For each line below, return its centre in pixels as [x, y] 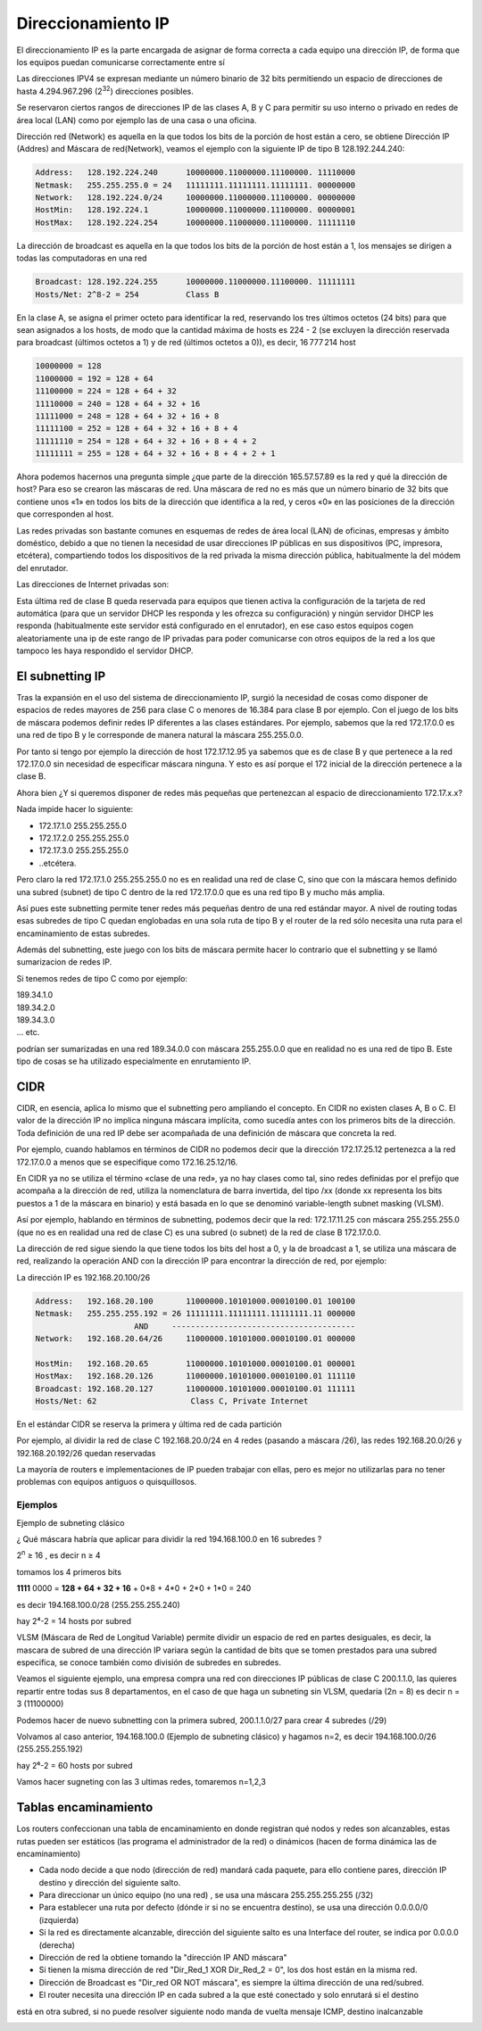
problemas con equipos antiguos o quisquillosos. [107, 1482]
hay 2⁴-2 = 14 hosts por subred [74, 1621]
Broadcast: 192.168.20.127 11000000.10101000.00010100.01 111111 [195, 1389]
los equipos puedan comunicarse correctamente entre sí [120, 62]
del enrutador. [42, 568]
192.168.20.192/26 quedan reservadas [86, 1453]
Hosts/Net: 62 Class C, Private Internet [172, 1401]
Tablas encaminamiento [85, 1807]
